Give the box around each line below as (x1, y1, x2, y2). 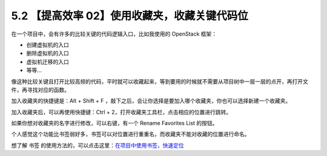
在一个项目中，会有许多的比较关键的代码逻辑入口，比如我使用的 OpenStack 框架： (11, 30, 217, 37)
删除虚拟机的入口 (26, 50, 69, 57)
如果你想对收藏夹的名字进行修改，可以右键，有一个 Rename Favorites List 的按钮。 (11, 120, 218, 127)
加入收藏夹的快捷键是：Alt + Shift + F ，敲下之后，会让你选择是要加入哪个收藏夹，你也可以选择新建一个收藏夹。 (11, 97, 291, 105)
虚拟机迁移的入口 (26, 58, 69, 65)
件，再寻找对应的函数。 (11, 86, 70, 93)
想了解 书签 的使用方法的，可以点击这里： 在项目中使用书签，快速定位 (11, 141, 184, 149)
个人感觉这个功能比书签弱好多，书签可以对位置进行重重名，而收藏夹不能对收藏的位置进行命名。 (11, 131, 250, 138)
